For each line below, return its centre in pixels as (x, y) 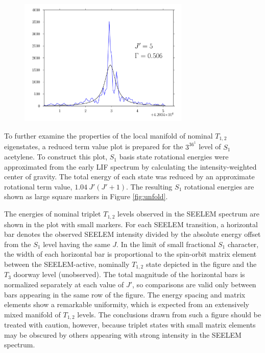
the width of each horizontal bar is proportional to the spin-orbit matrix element (130, 254)
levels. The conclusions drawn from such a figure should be (169, 314)
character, (243, 244)
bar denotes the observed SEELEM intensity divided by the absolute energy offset (132, 234)
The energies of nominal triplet (53, 214)
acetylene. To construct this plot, (56, 157)
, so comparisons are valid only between (194, 284)
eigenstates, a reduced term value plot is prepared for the (94, 146)
